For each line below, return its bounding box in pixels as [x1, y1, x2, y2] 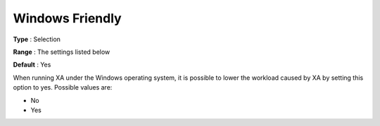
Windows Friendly [13, 10, 122, 26]
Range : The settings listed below [13, 48, 110, 56]
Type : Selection [13, 35, 61, 43]
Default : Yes [13, 60, 51, 69]
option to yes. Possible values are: [13, 83, 113, 92]
